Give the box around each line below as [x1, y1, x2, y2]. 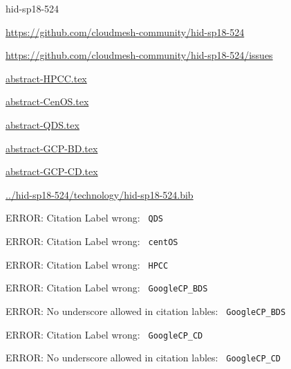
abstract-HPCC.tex [6, 71, 87, 85]
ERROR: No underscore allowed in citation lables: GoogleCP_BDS [6, 303, 286, 318]
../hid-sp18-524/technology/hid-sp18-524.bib [6, 187, 194, 201]
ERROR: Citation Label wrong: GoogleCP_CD [6, 327, 203, 341]
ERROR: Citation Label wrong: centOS [6, 234, 178, 248]
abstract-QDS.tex [6, 117, 79, 132]
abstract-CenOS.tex [6, 94, 89, 109]
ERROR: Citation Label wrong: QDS [6, 210, 163, 225]
